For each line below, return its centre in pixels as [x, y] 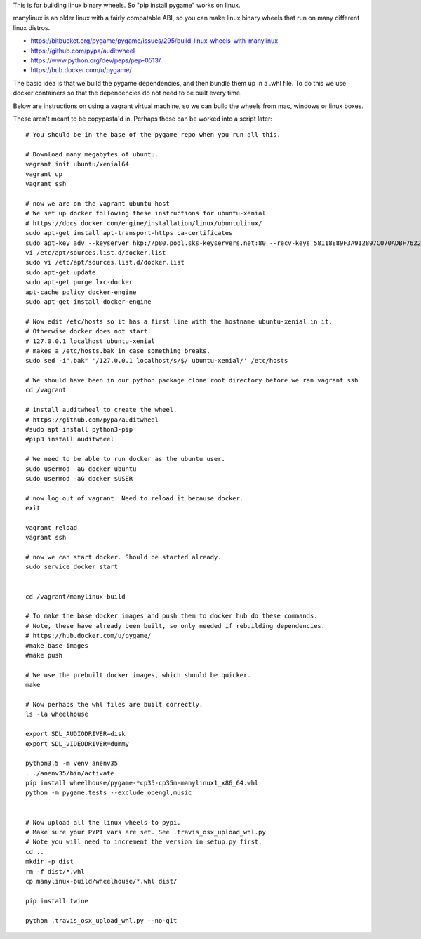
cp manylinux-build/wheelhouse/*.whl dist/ [101, 881]
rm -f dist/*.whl [55, 871]
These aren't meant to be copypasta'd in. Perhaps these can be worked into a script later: [143, 119]
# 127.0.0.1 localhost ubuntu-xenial [91, 341]
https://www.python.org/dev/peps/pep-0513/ [96, 60]
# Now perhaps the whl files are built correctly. [114, 704]
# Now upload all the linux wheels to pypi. [103, 822]
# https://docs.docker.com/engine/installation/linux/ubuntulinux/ [144, 223]
